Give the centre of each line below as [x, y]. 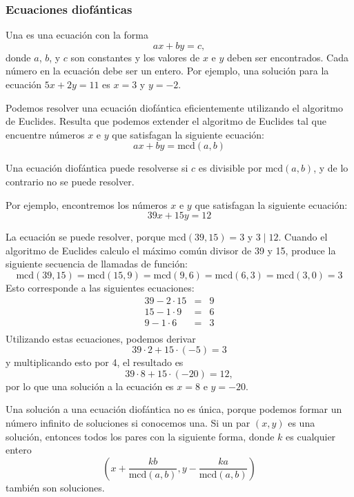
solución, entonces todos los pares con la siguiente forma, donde [140, 436]
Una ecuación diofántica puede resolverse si [97, 168]
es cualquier [311, 436]
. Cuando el [303, 237]
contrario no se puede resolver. [70, 181]
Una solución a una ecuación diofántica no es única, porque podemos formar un [174, 409]
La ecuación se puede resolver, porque [86, 237]
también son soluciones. [55, 487]
